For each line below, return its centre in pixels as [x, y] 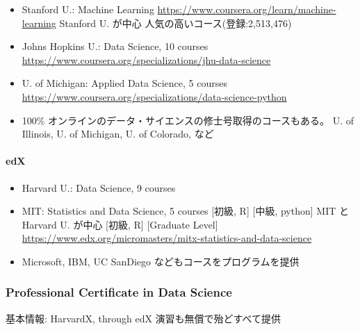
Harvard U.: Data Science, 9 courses [99, 187]
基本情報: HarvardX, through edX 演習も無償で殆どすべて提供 [144, 318]
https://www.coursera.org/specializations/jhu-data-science [146, 59]
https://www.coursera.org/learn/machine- [247, 9]
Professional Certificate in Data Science [119, 292]
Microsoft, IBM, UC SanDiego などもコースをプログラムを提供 [161, 261]
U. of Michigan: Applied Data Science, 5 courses [124, 83]
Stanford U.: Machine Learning [88, 9]
